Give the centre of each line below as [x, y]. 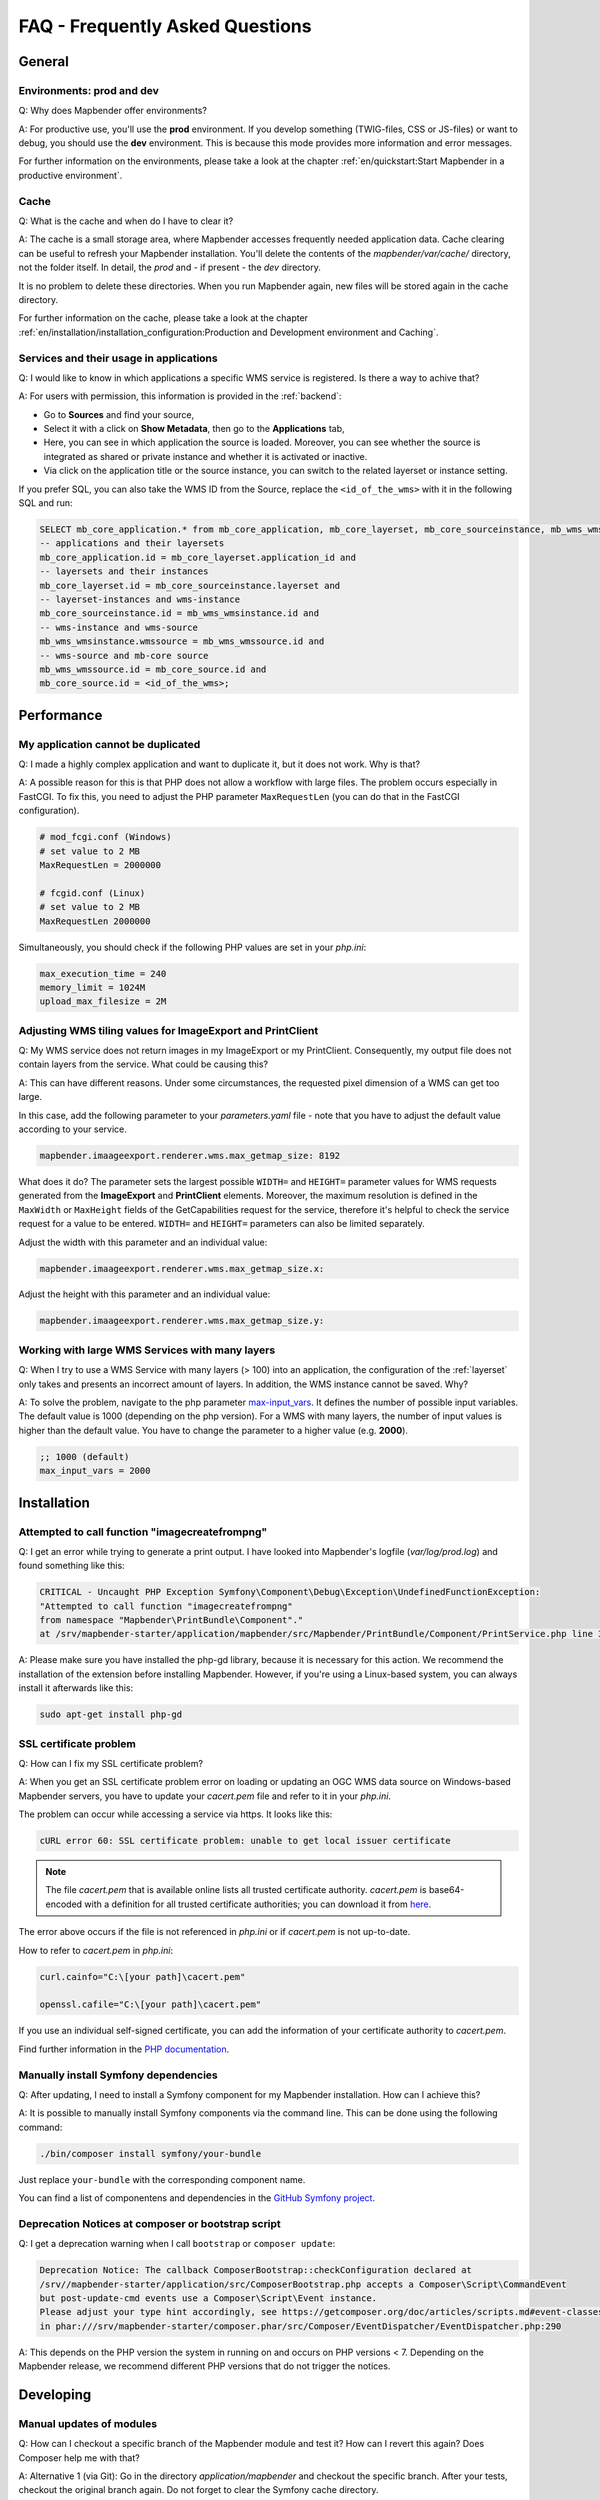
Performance [60, 715]
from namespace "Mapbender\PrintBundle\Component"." [171, 1620]
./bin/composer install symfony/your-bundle [150, 2153]
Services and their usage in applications [118, 358]
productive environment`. [70, 175]
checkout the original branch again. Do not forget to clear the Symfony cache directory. [198, 2490]
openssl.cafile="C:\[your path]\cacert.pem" [150, 2004]
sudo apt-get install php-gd [111, 1714]
